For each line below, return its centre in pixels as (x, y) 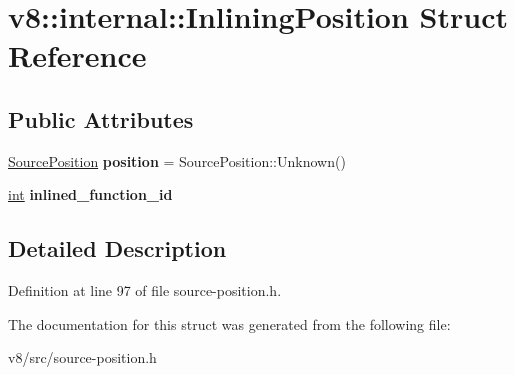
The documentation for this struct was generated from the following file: (229, 323)
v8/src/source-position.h (82, 357)
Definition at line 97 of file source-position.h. (145, 290)
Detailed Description (117, 248)
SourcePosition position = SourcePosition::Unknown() (177, 160)
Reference (77, 55)
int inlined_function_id (90, 194)
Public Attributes (101, 118)
